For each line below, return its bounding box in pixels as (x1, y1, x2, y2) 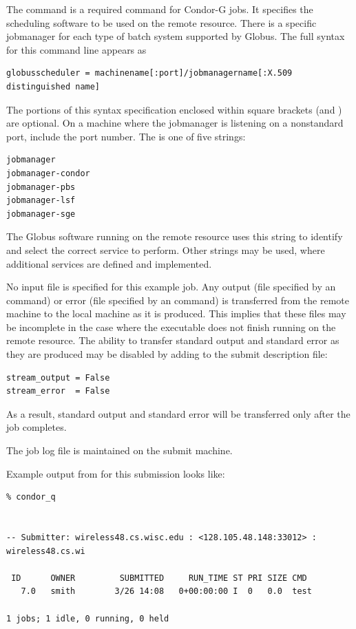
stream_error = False (6, 386, 110, 396)
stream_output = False (6, 372, 110, 383)
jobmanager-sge (6, 209, 76, 219)
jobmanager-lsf (6, 195, 76, 206)
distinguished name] (6, 81, 101, 92)
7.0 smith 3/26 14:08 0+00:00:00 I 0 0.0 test (21, 586, 312, 597)
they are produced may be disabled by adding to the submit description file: (6, 347, 328, 361)
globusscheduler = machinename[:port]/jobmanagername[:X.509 (6, 68, 293, 78)
